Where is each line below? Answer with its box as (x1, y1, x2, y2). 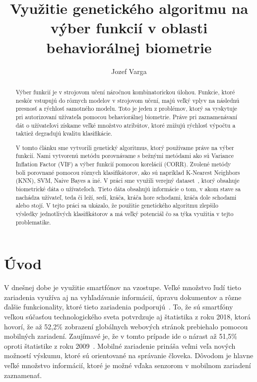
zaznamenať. (4, 370, 42, 380)
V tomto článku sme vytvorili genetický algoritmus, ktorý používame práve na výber (15, 143, 234, 152)
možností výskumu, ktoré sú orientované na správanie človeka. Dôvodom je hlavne (4, 350, 254, 361)
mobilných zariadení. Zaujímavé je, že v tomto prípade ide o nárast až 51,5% (4, 331, 237, 341)
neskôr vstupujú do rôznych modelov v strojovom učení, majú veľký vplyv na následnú (15, 96, 240, 104)
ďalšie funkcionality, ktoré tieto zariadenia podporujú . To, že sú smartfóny (4, 302, 233, 312)
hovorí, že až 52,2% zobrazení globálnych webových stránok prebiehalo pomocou (4, 321, 248, 331)
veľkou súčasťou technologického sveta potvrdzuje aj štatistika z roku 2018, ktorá (4, 311, 251, 321)
